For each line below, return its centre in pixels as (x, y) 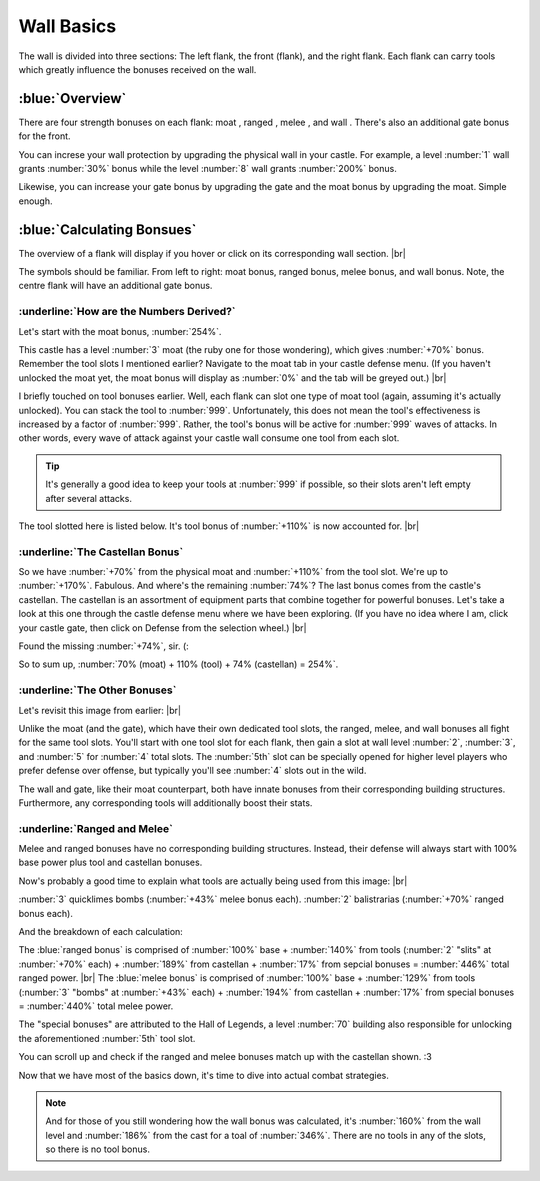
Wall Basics (67, 26)
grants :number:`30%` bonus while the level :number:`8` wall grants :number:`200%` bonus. (207, 169)
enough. (36, 201)
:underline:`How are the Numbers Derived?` (127, 312)
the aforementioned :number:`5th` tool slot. (107, 1038)
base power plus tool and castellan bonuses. (110, 862)
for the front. (44, 136)
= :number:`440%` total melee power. (96, 1006)
